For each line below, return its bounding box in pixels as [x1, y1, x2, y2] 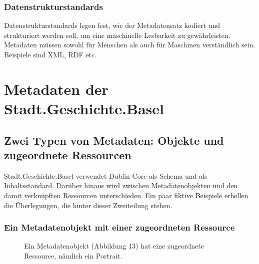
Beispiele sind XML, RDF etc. [4, 49, 97, 59]
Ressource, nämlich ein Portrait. [24, 250, 122, 261]
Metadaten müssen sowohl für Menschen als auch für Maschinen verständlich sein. [4, 39, 255, 50]
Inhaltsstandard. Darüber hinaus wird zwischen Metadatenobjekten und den [4, 180, 238, 191]
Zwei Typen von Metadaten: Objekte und [4, 132, 224, 148]
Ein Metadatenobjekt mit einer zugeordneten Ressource [4, 221, 235, 234]
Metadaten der [4, 78, 108, 99]
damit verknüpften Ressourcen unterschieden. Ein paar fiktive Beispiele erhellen [4, 190, 248, 200]
